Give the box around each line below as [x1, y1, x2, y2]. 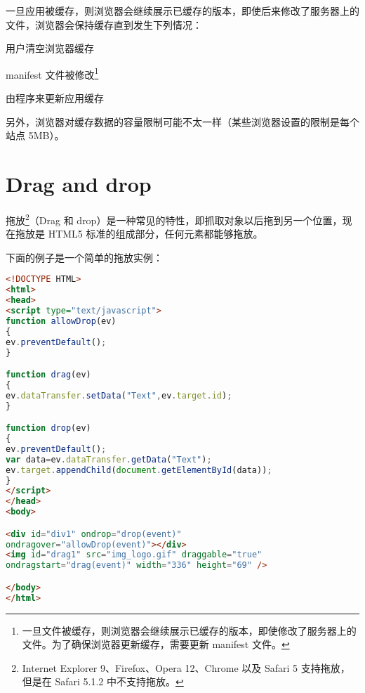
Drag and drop [6, 169, 152, 197]
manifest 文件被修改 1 [6, 65, 99, 82]
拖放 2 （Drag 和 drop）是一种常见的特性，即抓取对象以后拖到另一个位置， [6, 210, 343, 227]
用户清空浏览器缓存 [6, 41, 94, 56]
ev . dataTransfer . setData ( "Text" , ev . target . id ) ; [6, 390, 232, 401]
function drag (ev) [6, 370, 91, 380]
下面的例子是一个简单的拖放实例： [6, 250, 163, 264]
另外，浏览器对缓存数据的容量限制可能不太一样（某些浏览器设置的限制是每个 [6, 114, 359, 129]
